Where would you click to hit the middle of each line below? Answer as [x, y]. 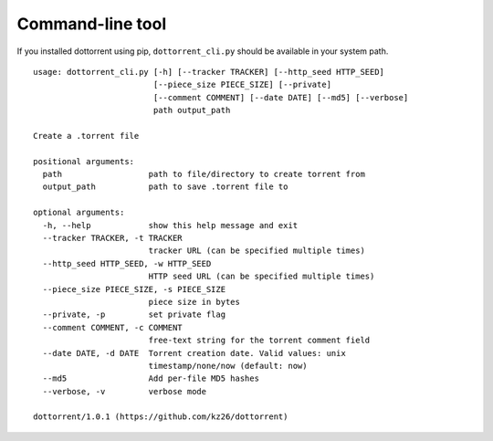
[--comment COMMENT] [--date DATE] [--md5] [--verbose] [281, 97]
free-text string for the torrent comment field [259, 341]
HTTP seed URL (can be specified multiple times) [262, 277]
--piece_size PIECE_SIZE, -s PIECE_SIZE [134, 289]
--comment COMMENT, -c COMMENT [112, 327]
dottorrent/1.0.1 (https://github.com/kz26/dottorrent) [161, 417]
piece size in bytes [194, 302]
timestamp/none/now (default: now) [228, 366]
